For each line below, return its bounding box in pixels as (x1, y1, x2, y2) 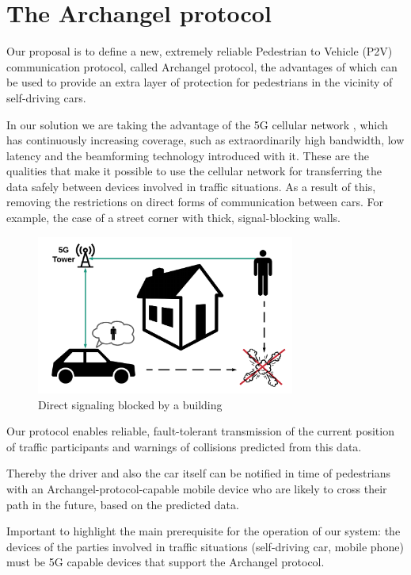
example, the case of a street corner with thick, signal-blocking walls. (6, 209, 341, 226)
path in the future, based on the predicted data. (6, 496, 239, 512)
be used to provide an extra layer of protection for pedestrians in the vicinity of (6, 74, 393, 90)
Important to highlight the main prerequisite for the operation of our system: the (6, 523, 401, 539)
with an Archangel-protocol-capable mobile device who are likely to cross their (6, 480, 387, 496)
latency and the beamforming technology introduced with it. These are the (6, 147, 369, 163)
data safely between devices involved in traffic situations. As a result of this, (6, 178, 376, 194)
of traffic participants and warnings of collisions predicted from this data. (6, 438, 362, 454)
